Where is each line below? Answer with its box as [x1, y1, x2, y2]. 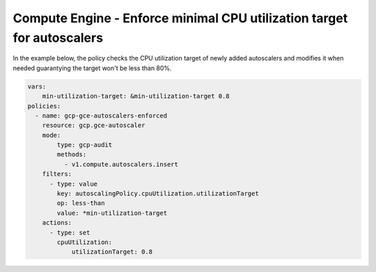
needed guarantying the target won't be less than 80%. [13, 63, 172, 72]
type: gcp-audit [56, 141, 113, 149]
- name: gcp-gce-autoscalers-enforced [35, 111, 167, 120]
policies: [27, 102, 61, 110]
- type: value [49, 179, 97, 188]
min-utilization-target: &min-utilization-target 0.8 [42, 93, 230, 100]
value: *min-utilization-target [56, 209, 167, 217]
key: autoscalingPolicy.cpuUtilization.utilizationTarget [56, 190, 259, 198]
